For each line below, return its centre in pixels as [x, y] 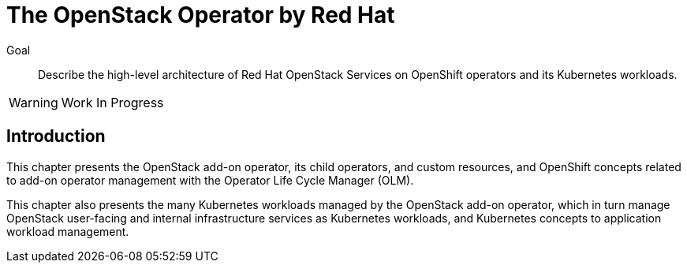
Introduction [56, 136]
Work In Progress [112, 102]
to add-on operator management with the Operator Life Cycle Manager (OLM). [210, 180]
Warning [34, 102]
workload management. [68, 231]
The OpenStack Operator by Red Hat [201, 15]
